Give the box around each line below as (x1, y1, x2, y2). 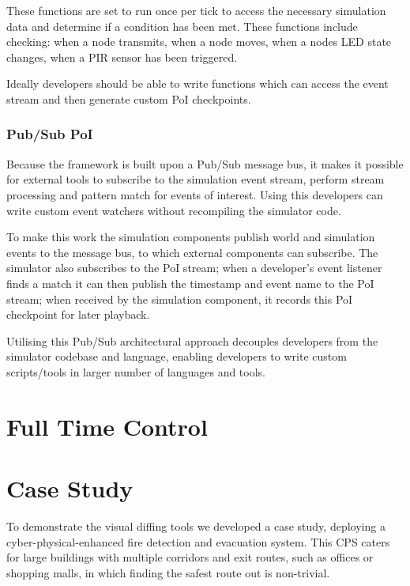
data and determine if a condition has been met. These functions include (6, 17, 358, 34)
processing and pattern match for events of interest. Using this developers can (6, 186, 383, 202)
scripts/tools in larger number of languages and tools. (6, 363, 266, 380)
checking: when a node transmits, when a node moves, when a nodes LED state (6, 33, 392, 50)
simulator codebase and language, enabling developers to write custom (6, 348, 347, 365)
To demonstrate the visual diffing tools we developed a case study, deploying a (6, 518, 386, 534)
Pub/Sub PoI (6, 124, 93, 144)
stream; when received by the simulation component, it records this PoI (6, 290, 353, 307)
